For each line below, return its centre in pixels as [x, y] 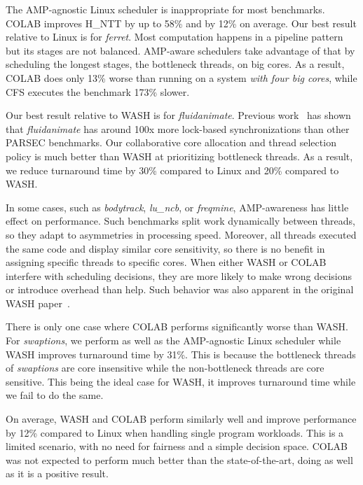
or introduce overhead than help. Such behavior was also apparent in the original [180, 289]
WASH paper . [38, 303]
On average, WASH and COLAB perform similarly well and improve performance [181, 419]
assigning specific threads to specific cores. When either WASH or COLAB [166, 262]
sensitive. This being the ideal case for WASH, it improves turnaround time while [181, 381]
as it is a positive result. [57, 473]
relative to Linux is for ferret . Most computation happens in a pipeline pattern [174, 37]
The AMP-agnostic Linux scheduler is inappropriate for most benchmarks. [165, 9]
